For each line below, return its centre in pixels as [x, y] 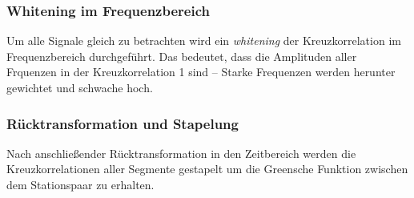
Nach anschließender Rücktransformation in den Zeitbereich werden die [181, 153]
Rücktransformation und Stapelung [123, 123]
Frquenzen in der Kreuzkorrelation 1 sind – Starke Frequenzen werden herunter [201, 72]
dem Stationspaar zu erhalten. [80, 184]
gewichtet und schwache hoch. [80, 87]
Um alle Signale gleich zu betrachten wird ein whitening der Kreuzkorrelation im [204, 40]
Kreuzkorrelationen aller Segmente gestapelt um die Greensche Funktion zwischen [207, 169]
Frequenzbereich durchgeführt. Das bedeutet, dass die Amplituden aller [182, 56]
